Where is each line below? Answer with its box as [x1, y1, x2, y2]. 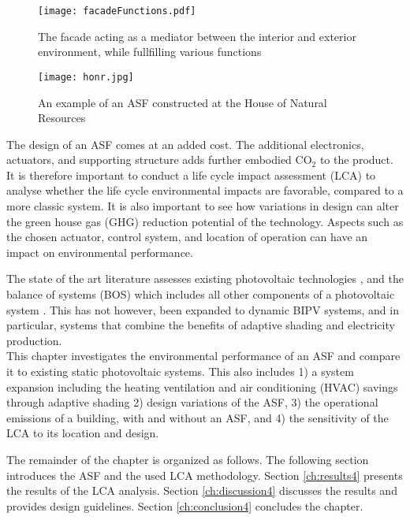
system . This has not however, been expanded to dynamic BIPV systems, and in [6, 301, 399, 318]
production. [6, 332, 62, 348]
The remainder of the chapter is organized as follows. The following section [6, 451, 369, 467]
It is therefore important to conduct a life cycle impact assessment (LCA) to [6, 166, 376, 183]
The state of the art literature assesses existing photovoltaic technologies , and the [6, 270, 404, 287]
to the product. [319, 151, 393, 168]
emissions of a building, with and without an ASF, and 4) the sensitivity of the [6, 409, 389, 425]
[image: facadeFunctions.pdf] [38, 6, 196, 17]
